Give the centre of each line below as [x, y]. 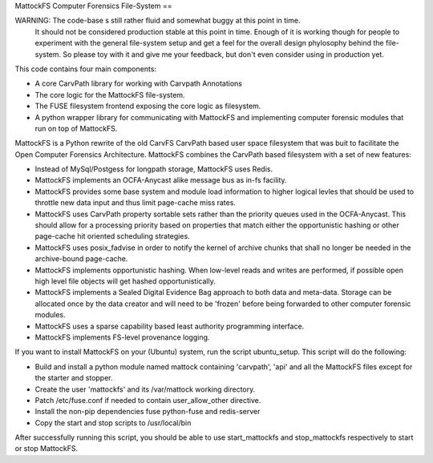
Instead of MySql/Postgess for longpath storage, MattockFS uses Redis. [154, 169]
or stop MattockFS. [47, 449]
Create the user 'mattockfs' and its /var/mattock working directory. [145, 389]
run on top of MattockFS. [76, 128]
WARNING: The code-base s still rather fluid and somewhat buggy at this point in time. [158, 21]
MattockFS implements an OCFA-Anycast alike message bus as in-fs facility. [161, 180]
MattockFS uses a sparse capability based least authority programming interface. [170, 326]
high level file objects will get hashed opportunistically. [125, 281]
